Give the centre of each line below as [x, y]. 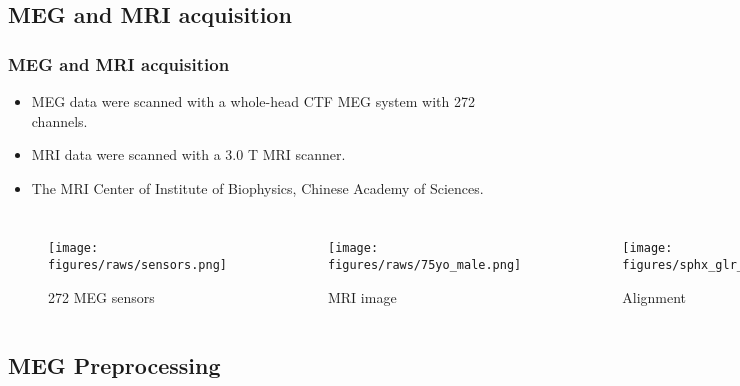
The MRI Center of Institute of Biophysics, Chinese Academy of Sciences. [257, 187]
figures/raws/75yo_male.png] [424, 265]
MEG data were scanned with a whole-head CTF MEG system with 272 [253, 101]
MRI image [362, 296]
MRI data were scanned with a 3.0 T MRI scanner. [188, 154]
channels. [59, 120]
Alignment [654, 296]
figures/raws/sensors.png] [137, 265]
